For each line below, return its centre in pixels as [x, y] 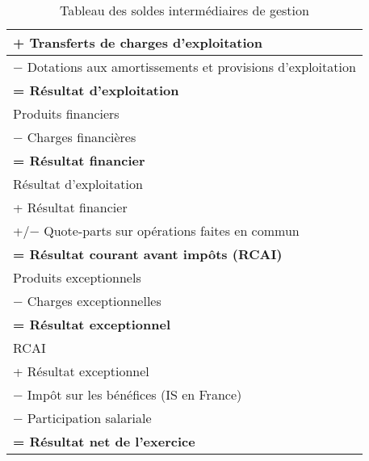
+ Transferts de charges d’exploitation [138, 42]
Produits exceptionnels [77, 277]
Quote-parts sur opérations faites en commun [172, 230]
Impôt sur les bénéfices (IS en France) [134, 394]
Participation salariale [89, 418]
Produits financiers [66, 113]
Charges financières [82, 137]
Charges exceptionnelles [94, 301]
